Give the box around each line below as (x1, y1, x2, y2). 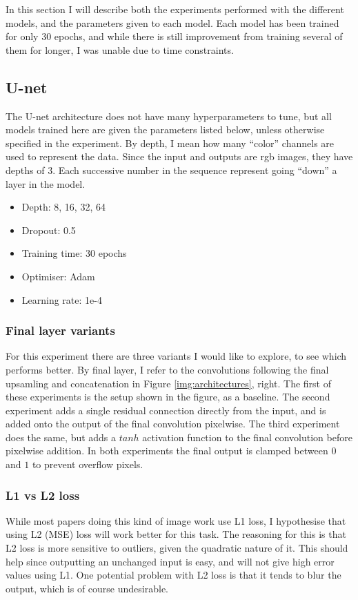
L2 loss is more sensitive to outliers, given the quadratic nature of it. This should (6, 541, 348, 555)
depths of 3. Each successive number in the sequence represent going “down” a (6, 162, 337, 177)
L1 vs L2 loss (6, 486, 80, 503)
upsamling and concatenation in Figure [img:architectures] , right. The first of (6, 376, 332, 390)
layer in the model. (6, 176, 86, 191)
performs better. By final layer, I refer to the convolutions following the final (6, 362, 329, 376)
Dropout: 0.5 (21, 222, 76, 237)
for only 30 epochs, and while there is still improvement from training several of (6, 29, 343, 43)
